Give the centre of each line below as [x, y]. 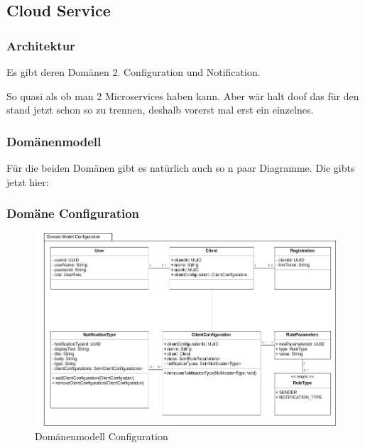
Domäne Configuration [73, 213]
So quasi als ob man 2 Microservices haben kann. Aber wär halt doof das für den [183, 95]
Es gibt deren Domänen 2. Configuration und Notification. [134, 72]
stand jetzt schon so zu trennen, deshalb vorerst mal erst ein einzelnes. [160, 110]
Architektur [41, 45]
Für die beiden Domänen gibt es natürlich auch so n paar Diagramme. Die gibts [181, 168]
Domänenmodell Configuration [102, 436]
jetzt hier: [28, 181]
